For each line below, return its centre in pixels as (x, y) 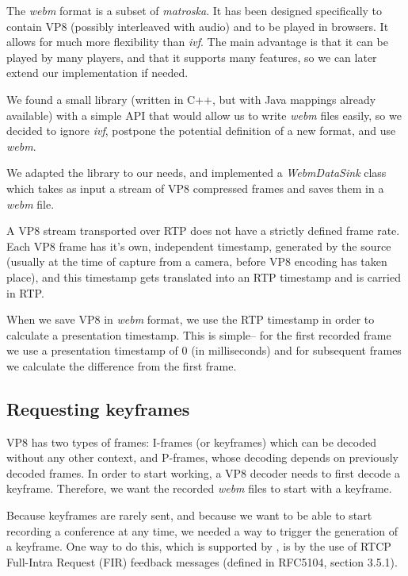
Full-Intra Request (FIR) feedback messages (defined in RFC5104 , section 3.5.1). (202, 561)
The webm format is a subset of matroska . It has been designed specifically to (194, 10)
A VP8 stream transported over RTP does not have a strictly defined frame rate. (203, 230)
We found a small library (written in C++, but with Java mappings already (191, 99)
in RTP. (25, 292)
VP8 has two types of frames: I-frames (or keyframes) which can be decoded (191, 442)
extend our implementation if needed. (97, 73)
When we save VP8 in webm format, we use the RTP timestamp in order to (191, 319)
